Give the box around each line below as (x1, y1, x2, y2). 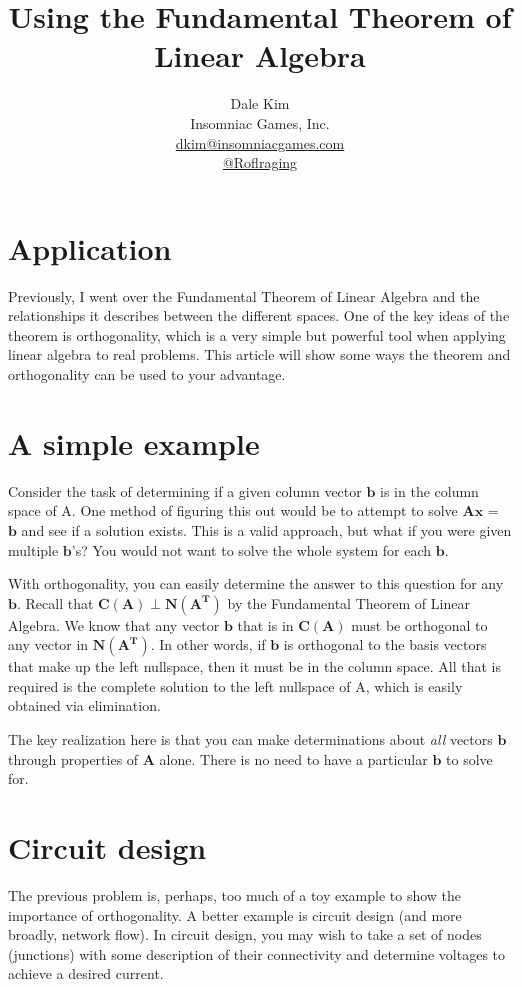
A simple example (8, 422, 260, 463)
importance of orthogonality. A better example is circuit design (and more (8, 904, 462, 925)
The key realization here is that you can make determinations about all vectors (8, 729, 493, 750)
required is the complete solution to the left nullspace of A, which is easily (8, 675, 463, 696)
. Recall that (16, 592, 94, 613)
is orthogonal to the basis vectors (283, 634, 487, 655)
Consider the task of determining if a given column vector (8, 480, 362, 501)
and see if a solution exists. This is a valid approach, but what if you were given (21, 519, 512, 540)
